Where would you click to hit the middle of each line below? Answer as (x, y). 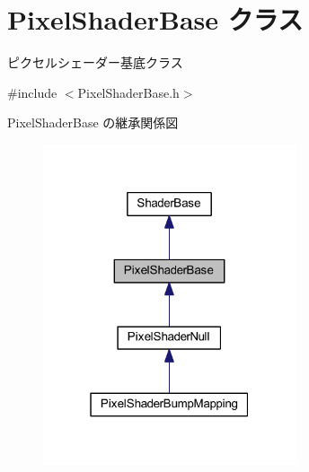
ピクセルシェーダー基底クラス (95, 62)
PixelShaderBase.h (128, 92)
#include (32, 92)
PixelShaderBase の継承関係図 (93, 122)
